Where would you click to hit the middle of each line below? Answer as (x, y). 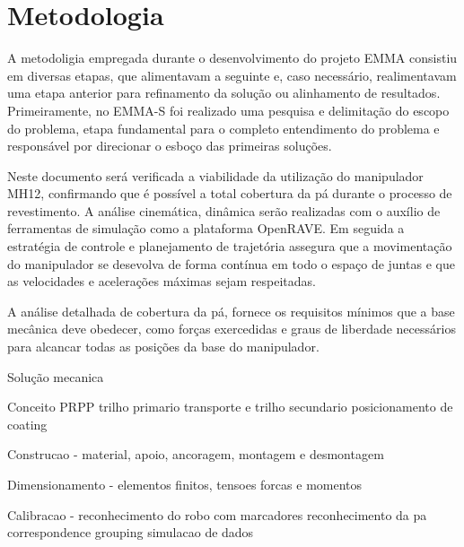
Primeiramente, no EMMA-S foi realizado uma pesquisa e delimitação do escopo (228, 110)
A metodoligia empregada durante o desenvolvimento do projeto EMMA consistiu (232, 58)
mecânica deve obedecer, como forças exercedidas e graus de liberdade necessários (232, 329)
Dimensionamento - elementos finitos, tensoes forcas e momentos (185, 484)
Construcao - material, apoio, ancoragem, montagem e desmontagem (196, 454)
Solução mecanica (56, 376)
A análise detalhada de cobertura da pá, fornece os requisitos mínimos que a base (231, 311)
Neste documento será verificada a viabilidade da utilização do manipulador (215, 175)
